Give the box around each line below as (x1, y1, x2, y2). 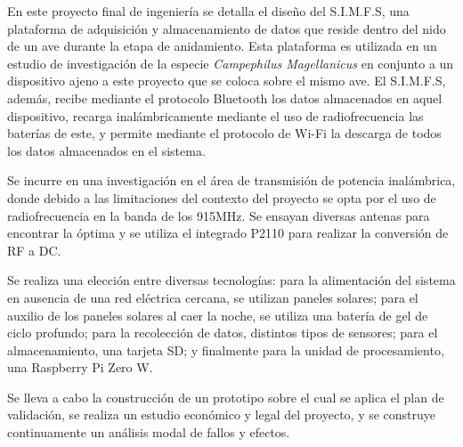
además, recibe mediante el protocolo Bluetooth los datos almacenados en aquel (7, 88, 443, 107)
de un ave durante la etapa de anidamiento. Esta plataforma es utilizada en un (7, 37, 437, 55)
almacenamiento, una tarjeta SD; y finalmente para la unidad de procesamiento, (7, 340, 444, 359)
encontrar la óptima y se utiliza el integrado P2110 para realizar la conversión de (7, 223, 449, 242)
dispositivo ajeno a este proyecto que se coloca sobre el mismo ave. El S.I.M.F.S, (7, 71, 446, 90)
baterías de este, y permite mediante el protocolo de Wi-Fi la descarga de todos (7, 124, 442, 142)
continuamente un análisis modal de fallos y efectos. (7, 423, 290, 442)
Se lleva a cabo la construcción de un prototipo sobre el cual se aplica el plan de (7, 387, 444, 406)
